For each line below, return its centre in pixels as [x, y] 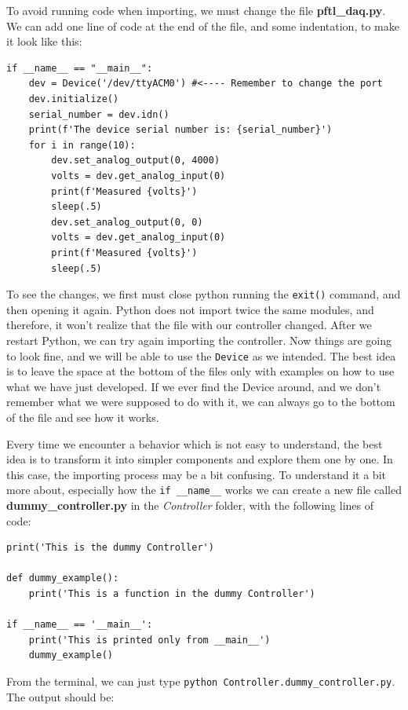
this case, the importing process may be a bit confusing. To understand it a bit [196, 474]
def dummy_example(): [63, 578]
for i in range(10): [82, 145]
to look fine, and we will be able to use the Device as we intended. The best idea [201, 355]
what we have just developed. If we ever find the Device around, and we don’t [194, 386]
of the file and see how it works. [83, 417]
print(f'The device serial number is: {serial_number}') [180, 130]
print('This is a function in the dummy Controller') [172, 593]
